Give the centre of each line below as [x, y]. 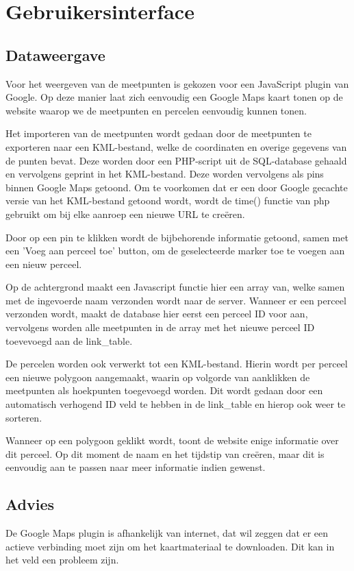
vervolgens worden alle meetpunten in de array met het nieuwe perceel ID [160, 327]
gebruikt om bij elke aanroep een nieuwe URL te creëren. [125, 214]
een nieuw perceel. [44, 264]
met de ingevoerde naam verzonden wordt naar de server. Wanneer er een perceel [176, 300]
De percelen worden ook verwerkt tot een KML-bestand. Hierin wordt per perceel [177, 364]
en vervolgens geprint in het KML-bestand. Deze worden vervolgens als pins [165, 174]
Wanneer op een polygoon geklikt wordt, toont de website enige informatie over [172, 440]
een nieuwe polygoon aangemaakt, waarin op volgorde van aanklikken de [158, 377]
